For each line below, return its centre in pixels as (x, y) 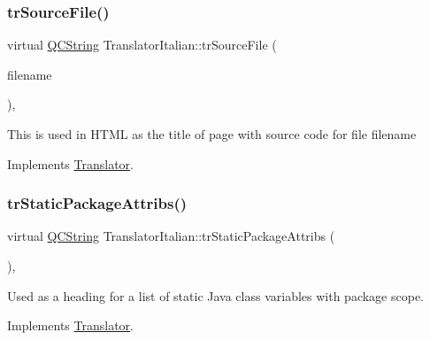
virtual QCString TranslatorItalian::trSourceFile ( (142, 45)
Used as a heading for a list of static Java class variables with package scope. (215, 295)
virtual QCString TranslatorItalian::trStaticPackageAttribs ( (171, 236)
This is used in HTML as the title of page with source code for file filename (212, 134)
